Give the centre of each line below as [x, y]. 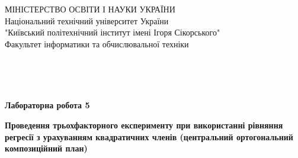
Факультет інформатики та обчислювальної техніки [97, 43]
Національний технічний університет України [87, 20]
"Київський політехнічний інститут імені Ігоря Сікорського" [113, 32]
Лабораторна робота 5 [47, 105]
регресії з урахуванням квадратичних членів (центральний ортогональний [149, 136]
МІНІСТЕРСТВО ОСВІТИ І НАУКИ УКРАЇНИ [90, 9]
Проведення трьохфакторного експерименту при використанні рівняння [144, 125]
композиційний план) [46, 148]
